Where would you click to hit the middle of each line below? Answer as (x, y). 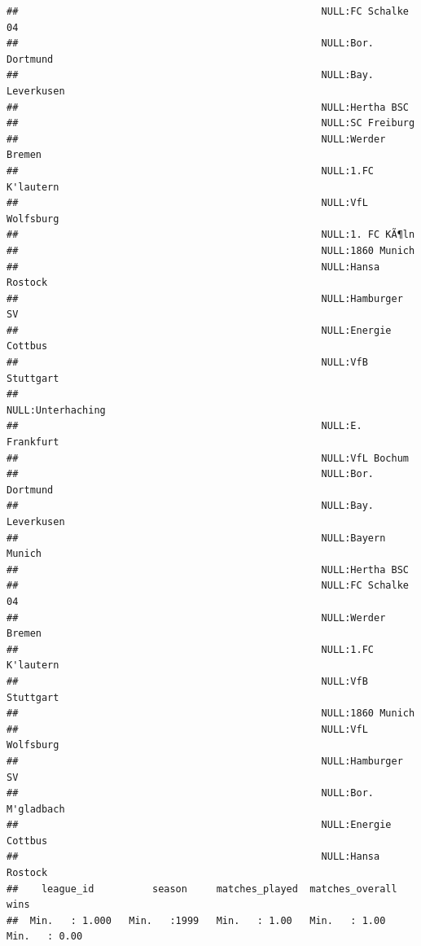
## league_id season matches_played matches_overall (202, 889)
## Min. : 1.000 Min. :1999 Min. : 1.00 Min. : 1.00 (196, 920)
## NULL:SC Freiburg (211, 123)
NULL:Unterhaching (56, 410)
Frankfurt (33, 442)
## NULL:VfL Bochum (208, 458)
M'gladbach (36, 809)
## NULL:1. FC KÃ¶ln (211, 235)
